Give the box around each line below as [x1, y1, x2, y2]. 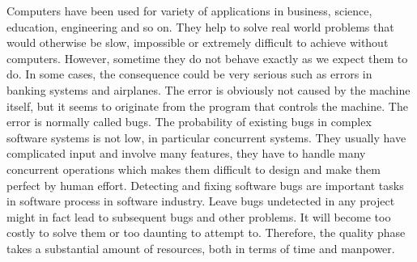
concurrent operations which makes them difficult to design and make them [6, 160, 381, 177]
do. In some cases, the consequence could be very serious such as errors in [6, 65, 372, 82]
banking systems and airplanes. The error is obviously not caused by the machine [6, 81, 411, 98]
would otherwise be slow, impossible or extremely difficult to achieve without [6, 34, 389, 51]
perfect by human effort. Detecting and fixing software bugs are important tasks [6, 176, 404, 193]
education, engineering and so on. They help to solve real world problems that [6, 18, 394, 35]
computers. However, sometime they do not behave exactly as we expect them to [6, 49, 408, 66]
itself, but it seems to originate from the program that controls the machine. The [6, 97, 408, 114]
